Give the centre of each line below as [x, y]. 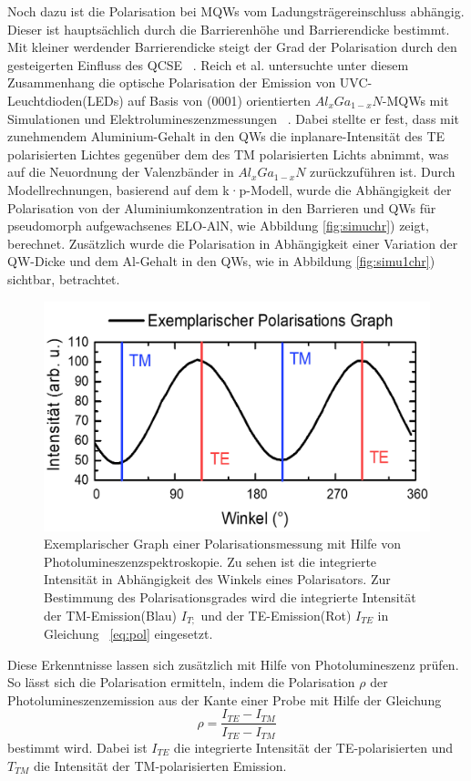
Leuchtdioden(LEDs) [66, 100]
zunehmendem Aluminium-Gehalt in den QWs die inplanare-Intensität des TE [226, 136]
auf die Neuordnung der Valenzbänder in [121, 172]
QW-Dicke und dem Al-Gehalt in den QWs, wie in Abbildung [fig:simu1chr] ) [221, 261]
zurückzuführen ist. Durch [383, 172]
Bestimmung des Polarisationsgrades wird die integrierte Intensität [230, 597]
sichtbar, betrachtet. [64, 278]
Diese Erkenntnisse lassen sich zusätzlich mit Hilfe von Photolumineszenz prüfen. [233, 664]
